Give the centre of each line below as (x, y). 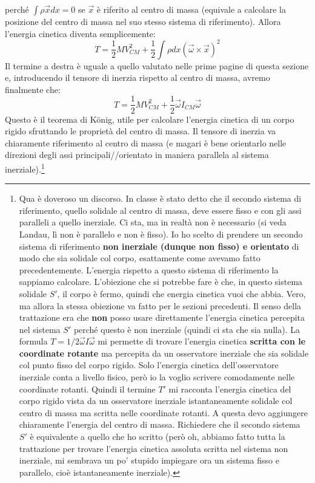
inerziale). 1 (25, 168)
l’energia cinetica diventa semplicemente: (80, 33)
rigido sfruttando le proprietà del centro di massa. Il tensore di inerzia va (141, 131)
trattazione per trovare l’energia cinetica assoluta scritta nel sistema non (154, 448)
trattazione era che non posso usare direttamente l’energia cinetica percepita (162, 317)
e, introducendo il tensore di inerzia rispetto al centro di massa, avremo (138, 77)
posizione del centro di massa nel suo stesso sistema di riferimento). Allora (143, 21)
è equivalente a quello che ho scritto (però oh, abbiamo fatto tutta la (157, 437)
